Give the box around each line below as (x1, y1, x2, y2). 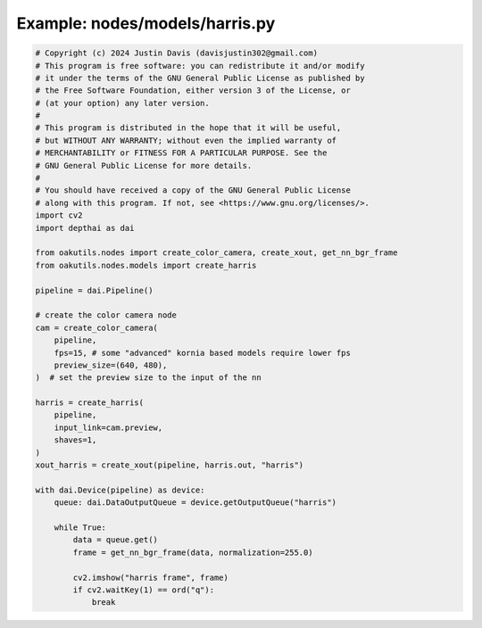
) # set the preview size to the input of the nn (35, 373, 262, 383)
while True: (54, 522, 107, 533)
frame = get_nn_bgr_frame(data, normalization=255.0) (72, 547, 313, 558)
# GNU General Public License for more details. (35, 161, 253, 170)
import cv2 (35, 211, 83, 220)
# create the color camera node (35, 310, 178, 320)
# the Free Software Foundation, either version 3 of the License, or (35, 86, 352, 95)
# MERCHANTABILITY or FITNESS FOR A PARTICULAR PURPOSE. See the (35, 148, 328, 158)
